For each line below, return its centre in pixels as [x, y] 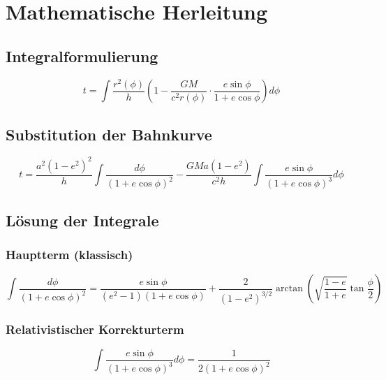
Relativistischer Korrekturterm [95, 329]
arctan [289, 289]
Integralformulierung [82, 56]
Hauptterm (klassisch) [69, 254]
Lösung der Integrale [82, 220]
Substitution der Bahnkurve [109, 134]
